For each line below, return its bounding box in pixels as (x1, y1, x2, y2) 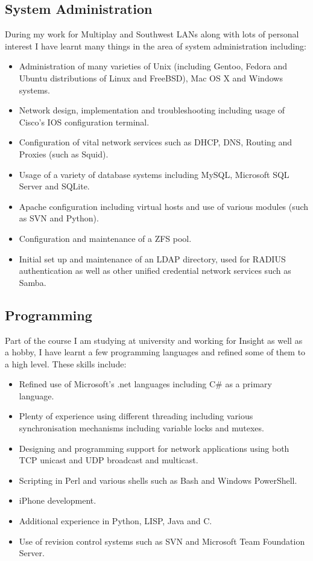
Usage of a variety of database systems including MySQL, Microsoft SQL (19, 168, 289, 180)
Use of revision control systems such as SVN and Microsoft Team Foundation (19, 534, 305, 547)
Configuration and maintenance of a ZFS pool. (19, 232, 192, 244)
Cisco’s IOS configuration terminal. (19, 115, 150, 128)
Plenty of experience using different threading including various (19, 410, 253, 422)
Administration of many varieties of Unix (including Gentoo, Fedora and (19, 60, 288, 72)
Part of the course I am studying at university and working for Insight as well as (5, 334, 303, 346)
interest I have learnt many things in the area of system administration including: (5, 39, 306, 52)
